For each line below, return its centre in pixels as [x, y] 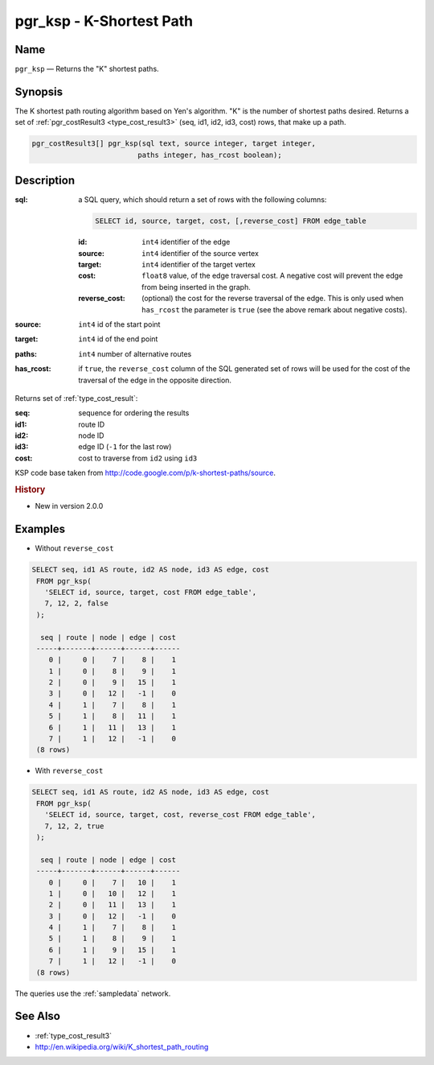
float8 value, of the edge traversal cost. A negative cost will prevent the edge [272, 276]
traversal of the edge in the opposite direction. [155, 380]
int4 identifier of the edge [186, 242]
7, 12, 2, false [76, 603]
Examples [40, 529]
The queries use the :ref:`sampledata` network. [93, 993]
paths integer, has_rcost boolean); [210, 155]
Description [45, 181]
